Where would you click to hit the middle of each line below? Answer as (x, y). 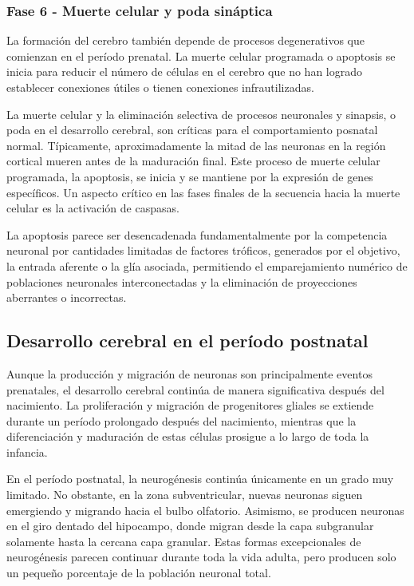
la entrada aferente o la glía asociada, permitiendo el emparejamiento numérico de (207, 265)
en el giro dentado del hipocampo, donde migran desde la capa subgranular (190, 526)
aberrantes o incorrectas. (67, 297)
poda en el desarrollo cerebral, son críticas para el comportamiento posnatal (192, 130)
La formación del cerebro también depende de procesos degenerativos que (185, 40)
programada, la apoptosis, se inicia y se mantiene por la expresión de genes (190, 176)
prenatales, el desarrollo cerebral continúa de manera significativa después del (195, 389)
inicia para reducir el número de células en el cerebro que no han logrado (185, 71)
